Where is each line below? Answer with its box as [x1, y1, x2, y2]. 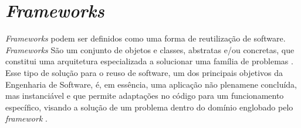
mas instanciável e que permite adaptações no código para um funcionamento [5, 89, 284, 102]
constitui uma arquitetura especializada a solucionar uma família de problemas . [5, 55, 293, 67]
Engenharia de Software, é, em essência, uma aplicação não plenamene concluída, [5, 78, 297, 90]
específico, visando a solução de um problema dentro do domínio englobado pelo [5, 101, 293, 113]
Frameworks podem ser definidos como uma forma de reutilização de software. [5, 32, 286, 44]
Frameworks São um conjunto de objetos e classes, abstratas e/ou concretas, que [5, 43, 295, 56]
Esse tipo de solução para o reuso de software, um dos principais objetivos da [5, 66, 283, 78]
